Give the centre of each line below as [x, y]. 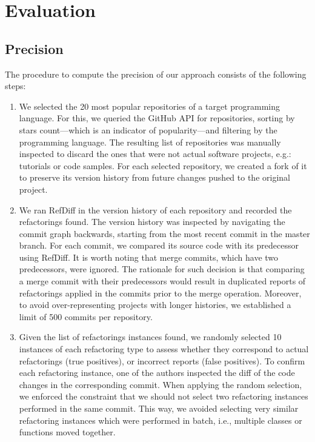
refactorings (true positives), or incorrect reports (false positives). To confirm [162, 360]
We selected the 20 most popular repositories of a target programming [150, 106]
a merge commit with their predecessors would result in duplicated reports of [162, 281]
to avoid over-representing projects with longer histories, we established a [155, 305]
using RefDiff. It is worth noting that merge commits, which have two [149, 257]
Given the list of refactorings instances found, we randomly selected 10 [150, 337]
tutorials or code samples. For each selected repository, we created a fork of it [163, 165]
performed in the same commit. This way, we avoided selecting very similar [159, 408]
